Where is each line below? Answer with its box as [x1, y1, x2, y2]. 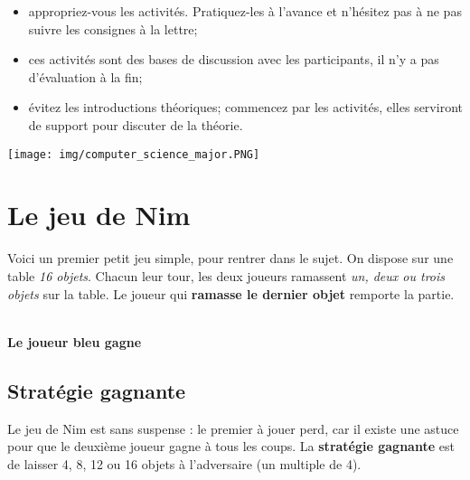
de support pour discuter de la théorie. [28, 115, 243, 134]
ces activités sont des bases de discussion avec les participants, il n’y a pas [28, 50, 439, 69]
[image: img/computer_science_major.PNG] [7, 147, 260, 161]
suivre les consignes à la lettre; [28, 19, 198, 38]
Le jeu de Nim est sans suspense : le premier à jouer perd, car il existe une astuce [7, 419, 459, 438]
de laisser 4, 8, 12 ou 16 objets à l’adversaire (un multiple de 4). [7, 454, 362, 473]
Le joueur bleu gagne [7, 332, 142, 351]
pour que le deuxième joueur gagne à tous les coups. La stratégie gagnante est [7, 437, 455, 456]
